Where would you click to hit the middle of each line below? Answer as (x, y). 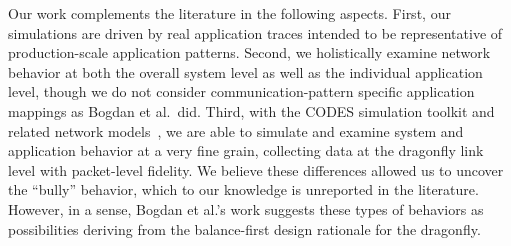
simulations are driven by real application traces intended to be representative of (255, 32)
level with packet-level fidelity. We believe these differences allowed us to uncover (256, 169)
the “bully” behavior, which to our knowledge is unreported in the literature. (243, 189)
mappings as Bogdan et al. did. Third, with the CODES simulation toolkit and (251, 110)
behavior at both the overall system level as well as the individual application (245, 71)
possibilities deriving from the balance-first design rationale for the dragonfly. (244, 228)
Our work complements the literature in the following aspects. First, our (229, 13)
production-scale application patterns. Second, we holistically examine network (249, 52)
